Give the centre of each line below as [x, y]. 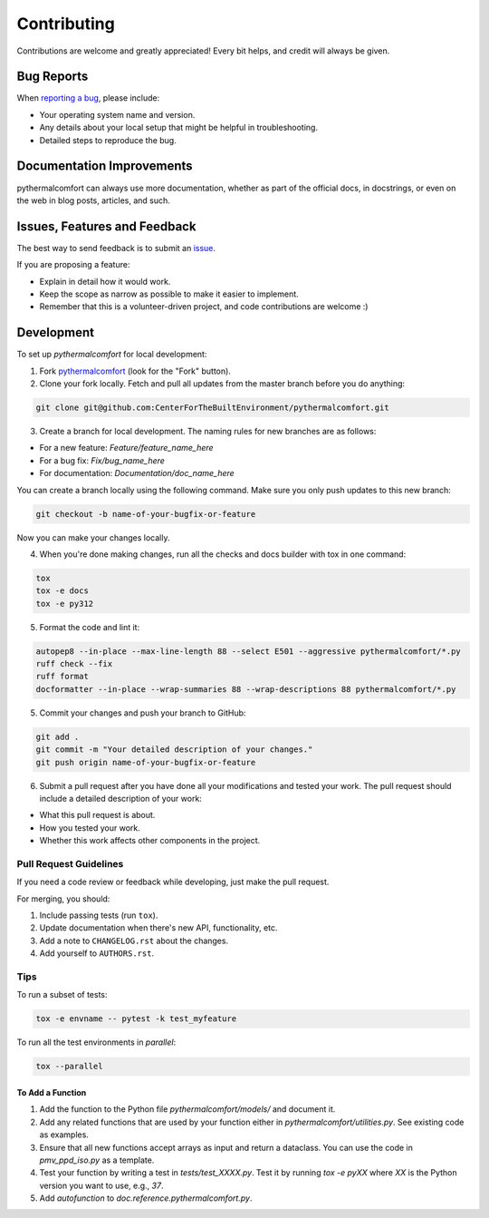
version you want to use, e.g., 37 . [101, 1185]
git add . [58, 736]
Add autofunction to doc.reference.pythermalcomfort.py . [146, 1198]
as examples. [64, 1135]
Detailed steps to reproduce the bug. [108, 140]
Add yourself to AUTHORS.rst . [96, 953]
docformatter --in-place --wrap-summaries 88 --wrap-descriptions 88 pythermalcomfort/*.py [246, 689]
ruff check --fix [74, 664]
